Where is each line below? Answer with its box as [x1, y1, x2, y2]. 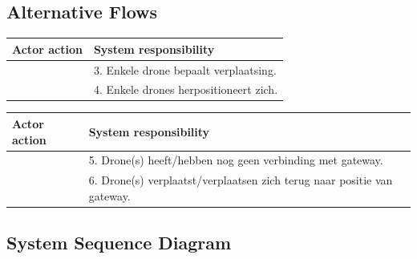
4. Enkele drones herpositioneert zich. [93, 81, 278, 98]
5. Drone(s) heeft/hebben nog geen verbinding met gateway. [88, 152, 383, 168]
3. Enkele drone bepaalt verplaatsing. [93, 61, 277, 78]
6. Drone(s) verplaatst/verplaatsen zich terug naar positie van [88, 172, 393, 188]
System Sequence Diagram [6, 230, 232, 255]
